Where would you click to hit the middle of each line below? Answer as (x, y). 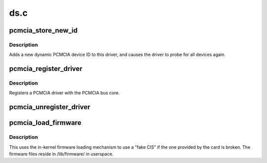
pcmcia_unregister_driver (50, 107)
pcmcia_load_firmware (45, 123)
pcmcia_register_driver (46, 69)
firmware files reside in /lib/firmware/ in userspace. (61, 154)
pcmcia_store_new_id (43, 30)
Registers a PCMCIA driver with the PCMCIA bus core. (64, 93)
